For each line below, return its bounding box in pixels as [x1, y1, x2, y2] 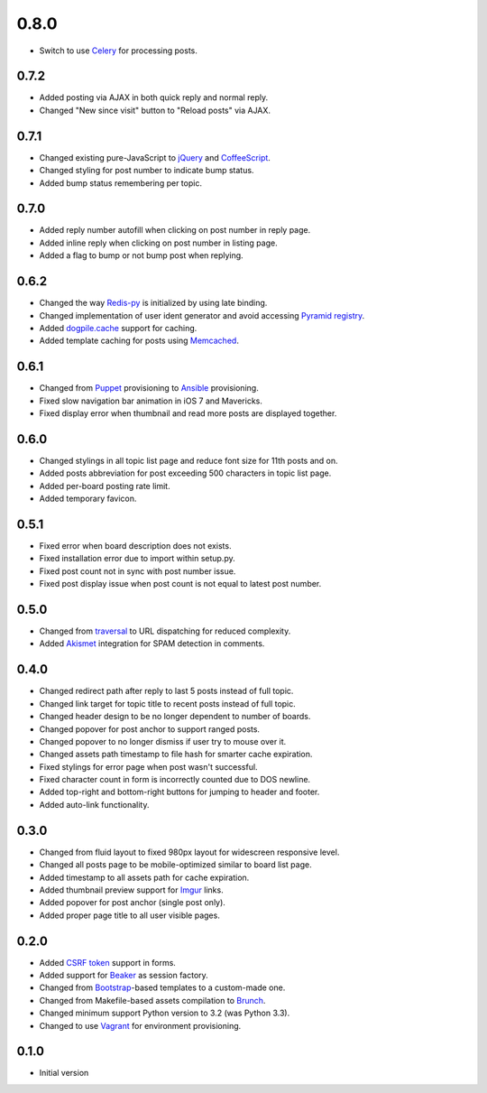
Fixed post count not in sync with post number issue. [39, 565, 236, 577]
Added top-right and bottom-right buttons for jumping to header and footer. [39, 786, 320, 798]
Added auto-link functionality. [39, 799, 150, 810]
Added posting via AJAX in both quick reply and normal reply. [39, 92, 269, 103]
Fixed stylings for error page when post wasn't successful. [39, 761, 258, 772]
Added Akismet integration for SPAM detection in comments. [39, 638, 265, 649]
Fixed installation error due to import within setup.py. [39, 553, 235, 564]
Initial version [39, 1068, 89, 1079]
